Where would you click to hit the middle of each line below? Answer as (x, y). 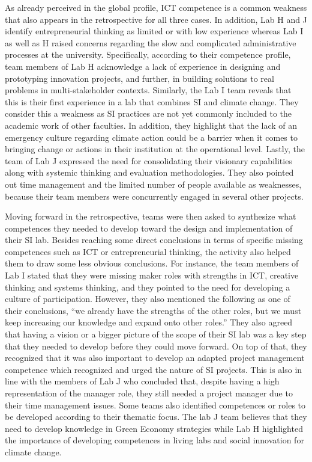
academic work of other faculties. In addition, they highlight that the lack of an (151, 125)
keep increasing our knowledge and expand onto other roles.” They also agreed (149, 322)
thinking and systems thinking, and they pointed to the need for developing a (148, 287)
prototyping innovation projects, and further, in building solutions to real (139, 78)
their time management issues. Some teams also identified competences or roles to (155, 405)
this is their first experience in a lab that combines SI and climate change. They (152, 101)
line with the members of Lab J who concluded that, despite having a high (142, 381)
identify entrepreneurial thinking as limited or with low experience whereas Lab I (154, 31)
